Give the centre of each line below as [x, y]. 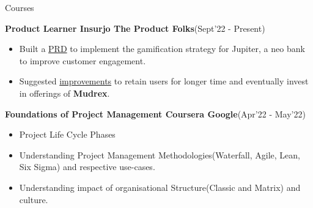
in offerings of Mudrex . [64, 93]
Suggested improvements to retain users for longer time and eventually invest [164, 81]
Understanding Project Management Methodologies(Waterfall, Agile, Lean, [160, 154]
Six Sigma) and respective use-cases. [87, 167]
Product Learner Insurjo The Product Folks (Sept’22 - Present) [135, 28]
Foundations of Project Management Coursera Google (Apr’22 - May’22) [155, 113]
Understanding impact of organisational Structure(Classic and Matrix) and [160, 187]
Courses [20, 7]
